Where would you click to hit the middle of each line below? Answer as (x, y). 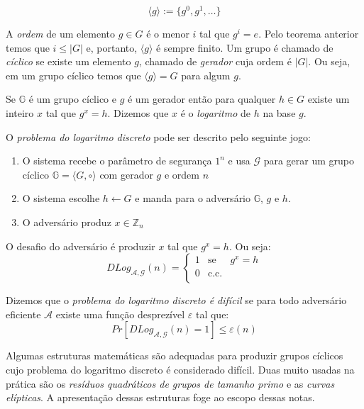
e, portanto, (112, 47)
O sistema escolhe (61, 198)
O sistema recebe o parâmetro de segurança (117, 161)
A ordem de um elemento (61, 34)
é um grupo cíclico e (72, 99)
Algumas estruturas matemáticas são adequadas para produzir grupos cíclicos (175, 355)
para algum (206, 75)
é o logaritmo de (215, 113)
